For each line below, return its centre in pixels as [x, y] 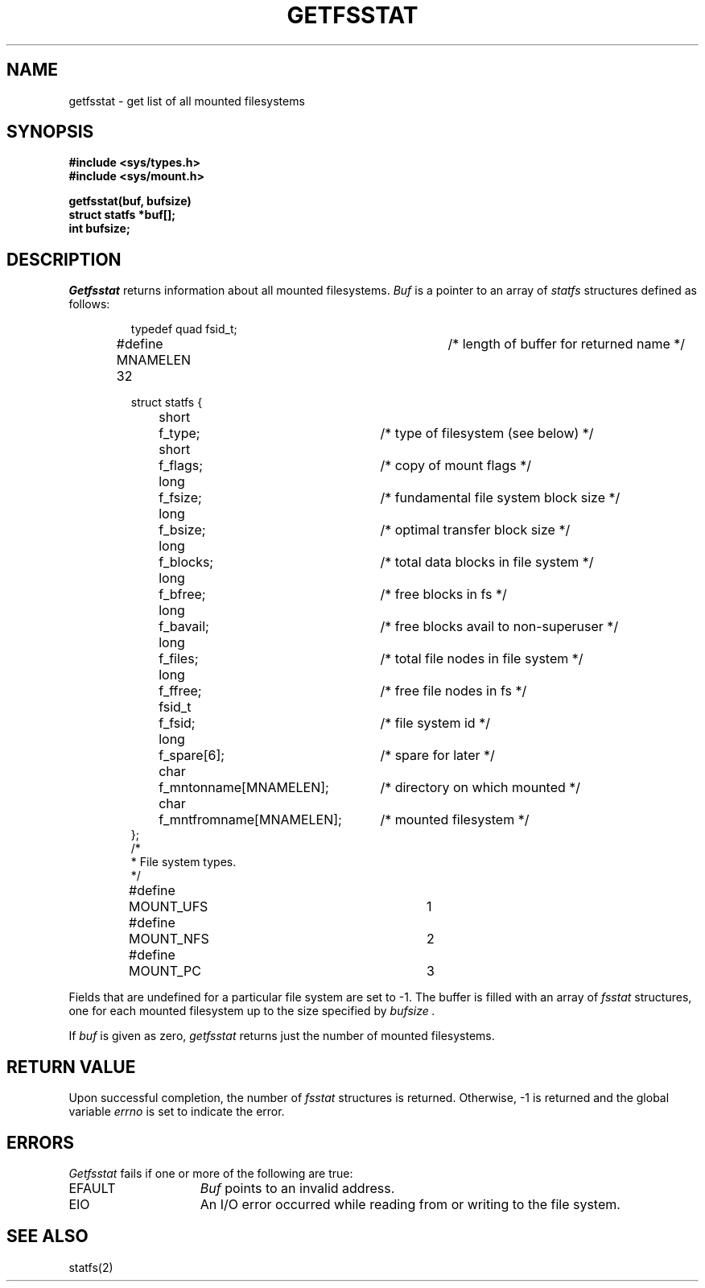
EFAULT [92, 1188]
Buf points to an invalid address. [297, 1188]
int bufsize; [99, 229]
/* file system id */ [435, 723]
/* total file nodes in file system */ [482, 659]
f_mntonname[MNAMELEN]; [244, 788]
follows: [89, 304]
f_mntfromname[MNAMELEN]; [250, 820]
